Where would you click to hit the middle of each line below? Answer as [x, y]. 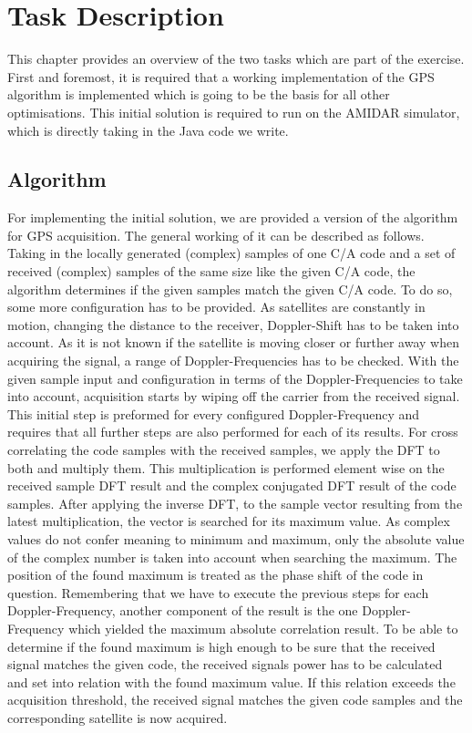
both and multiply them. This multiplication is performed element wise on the [226, 467]
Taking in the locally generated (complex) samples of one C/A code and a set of [231, 253]
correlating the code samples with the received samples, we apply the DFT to [224, 450]
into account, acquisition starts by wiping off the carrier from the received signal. [234, 396]
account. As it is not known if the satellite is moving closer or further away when [233, 342]
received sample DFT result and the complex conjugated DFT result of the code [232, 485]
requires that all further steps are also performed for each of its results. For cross [233, 432]
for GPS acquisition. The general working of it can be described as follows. [216, 235]
